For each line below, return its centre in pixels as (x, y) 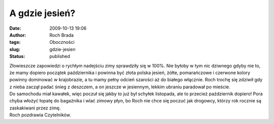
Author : (18, 35)
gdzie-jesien (62, 49)
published (60, 56)
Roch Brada (62, 35)
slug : (15, 49)
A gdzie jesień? (42, 13)
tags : (15, 42)
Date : (15, 28)
